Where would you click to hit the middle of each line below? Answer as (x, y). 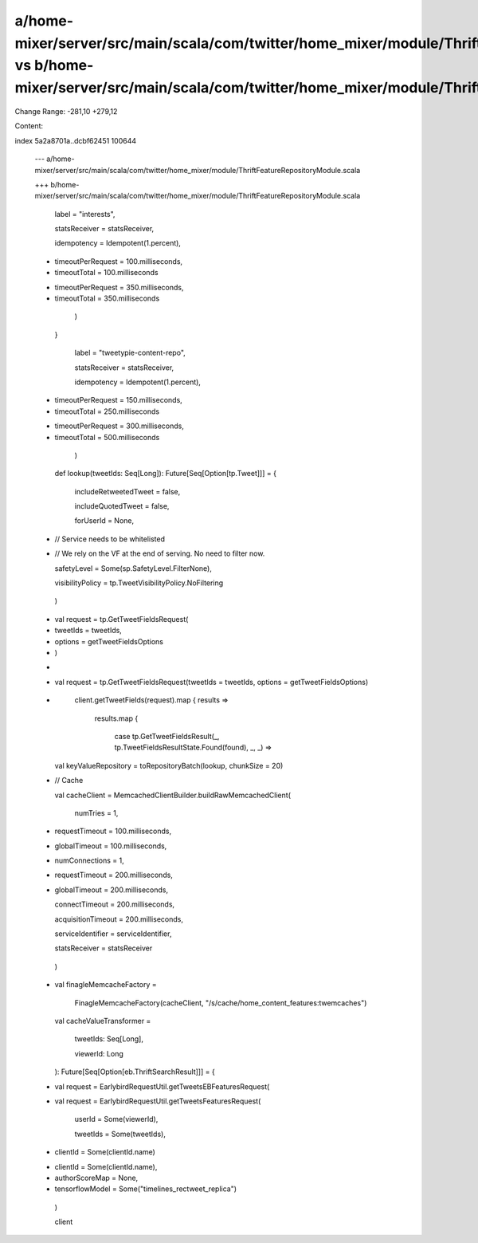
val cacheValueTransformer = (103, 1021)
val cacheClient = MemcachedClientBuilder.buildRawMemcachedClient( (172, 795)
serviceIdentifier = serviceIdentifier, (113, 934)
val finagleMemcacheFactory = (106, 985)
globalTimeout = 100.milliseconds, (111, 846)
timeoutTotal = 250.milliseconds (107, 411)
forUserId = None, (104, 521)
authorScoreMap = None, (96, 1178)
